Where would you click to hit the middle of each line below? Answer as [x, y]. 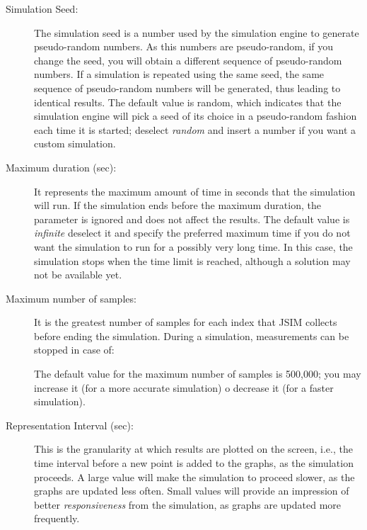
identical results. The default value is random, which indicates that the [188, 102]
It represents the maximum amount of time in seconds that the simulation [195, 191]
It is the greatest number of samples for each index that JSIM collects [186, 322]
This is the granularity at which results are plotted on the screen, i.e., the [193, 449]
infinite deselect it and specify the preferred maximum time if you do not [192, 233]
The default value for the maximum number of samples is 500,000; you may [198, 374]
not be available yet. [78, 275]
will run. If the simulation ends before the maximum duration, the [177, 205]
